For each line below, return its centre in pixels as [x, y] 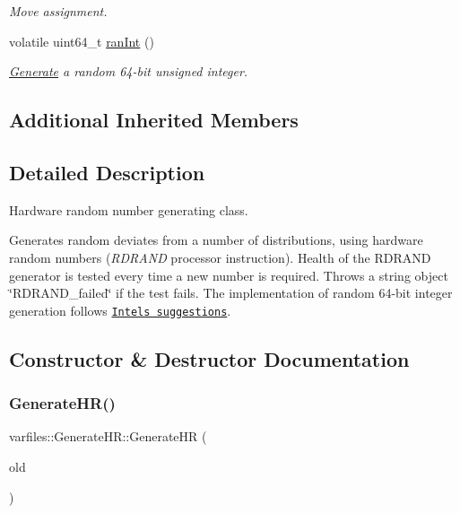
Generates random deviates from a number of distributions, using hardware [216, 240]
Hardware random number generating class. [129, 209]
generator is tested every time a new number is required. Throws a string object [229, 275]
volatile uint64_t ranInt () [82, 41]
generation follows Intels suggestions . [120, 310]
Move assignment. [58, 11]
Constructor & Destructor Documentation [209, 358]
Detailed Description [107, 172]
